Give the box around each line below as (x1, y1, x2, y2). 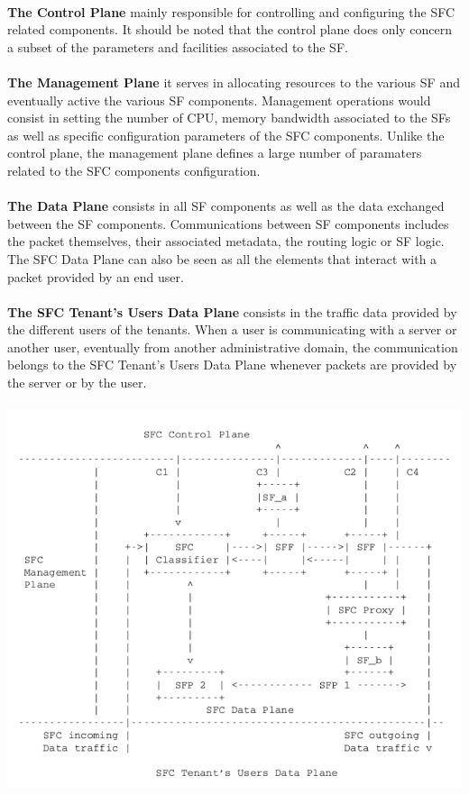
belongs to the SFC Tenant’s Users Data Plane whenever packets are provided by (7, 355, 457, 374)
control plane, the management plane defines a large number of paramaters (7, 143, 422, 162)
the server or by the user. (7, 373, 147, 392)
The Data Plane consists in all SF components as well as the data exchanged (7, 196, 445, 215)
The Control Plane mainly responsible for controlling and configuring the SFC (7, 2, 455, 21)
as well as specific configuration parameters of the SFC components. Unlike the (7, 125, 445, 144)
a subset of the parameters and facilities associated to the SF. (7, 37, 348, 56)
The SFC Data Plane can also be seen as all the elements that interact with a (7, 249, 437, 268)
